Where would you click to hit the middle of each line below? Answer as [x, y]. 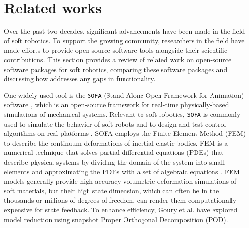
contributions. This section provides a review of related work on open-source [118, 59]
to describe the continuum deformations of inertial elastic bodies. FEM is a [116, 142]
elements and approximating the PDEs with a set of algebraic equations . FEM [122, 171]
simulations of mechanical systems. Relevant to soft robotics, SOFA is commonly [122, 114]
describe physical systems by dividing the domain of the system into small [115, 161]
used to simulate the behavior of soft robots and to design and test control [115, 123]
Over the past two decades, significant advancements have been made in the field [124, 31]
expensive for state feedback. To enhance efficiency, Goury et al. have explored [121, 209]
